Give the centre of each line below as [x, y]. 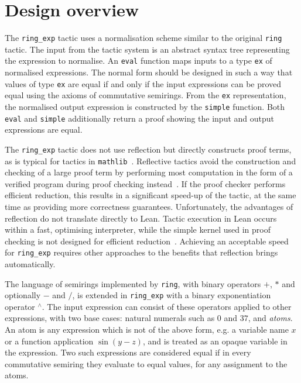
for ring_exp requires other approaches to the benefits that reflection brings [141, 252]
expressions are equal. [44, 130]
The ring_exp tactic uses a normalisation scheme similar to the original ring [143, 38]
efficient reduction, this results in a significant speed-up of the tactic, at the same [150, 195]
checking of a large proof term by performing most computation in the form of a [149, 172]
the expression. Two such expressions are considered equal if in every [128, 352]
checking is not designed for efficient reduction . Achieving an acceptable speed [147, 241]
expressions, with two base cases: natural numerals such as [110, 318]
